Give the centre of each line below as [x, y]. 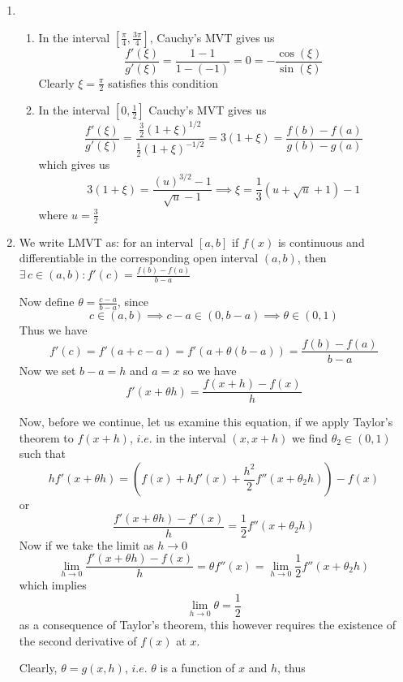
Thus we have [53, 329]
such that [43, 453]
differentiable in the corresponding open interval [139, 258]
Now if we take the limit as [86, 544]
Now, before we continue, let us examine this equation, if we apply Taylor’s [206, 422]
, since [133, 302]
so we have [210, 370]
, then [312, 258]
